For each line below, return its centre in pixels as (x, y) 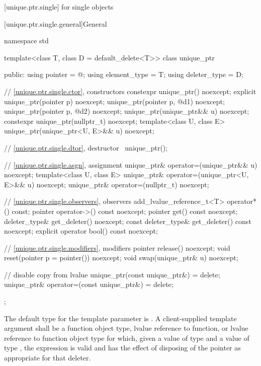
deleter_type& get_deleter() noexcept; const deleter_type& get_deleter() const (128, 221)
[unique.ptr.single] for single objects (59, 7)
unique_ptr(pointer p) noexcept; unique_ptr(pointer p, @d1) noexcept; (114, 101)
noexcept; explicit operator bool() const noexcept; (81, 231)
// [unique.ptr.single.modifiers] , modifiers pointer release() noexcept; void (117, 247)
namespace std (26, 41)
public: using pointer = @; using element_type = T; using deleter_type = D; (124, 74)
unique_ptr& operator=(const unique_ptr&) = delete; (89, 284)
